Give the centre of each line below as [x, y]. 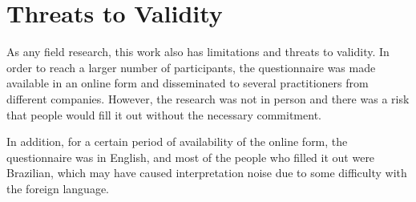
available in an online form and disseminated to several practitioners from [188, 83]
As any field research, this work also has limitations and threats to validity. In [198, 52]
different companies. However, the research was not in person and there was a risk [208, 98]
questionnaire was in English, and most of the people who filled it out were [191, 157]
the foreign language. [58, 188]
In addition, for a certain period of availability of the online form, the [177, 141]
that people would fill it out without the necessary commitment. [164, 114]
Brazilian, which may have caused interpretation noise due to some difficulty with [207, 173]
